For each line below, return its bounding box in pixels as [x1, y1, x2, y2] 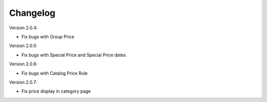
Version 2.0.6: [9, 61, 38, 67]
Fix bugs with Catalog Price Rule [21, 70, 88, 76]
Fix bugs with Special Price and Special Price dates [21, 52, 126, 58]
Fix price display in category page [21, 88, 91, 94]
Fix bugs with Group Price [21, 34, 75, 40]
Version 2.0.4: [9, 25, 38, 31]
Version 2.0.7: [9, 79, 37, 85]
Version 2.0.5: [9, 43, 38, 49]
